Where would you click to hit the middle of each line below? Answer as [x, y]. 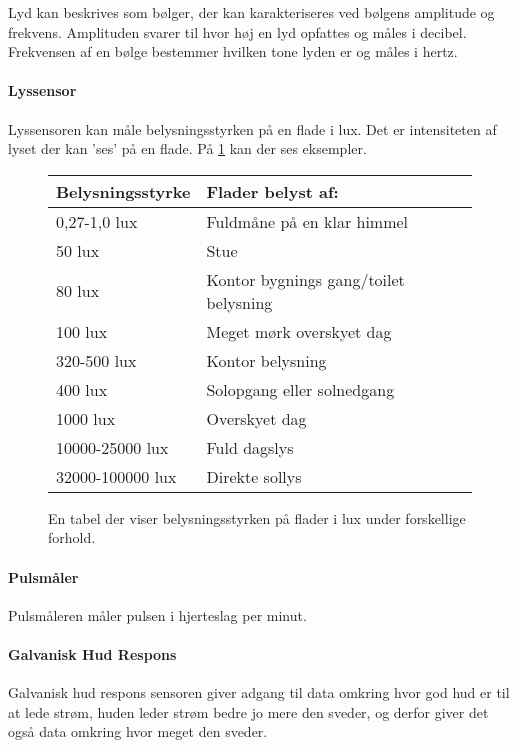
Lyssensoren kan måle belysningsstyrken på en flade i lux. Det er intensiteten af [252, 128]
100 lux [82, 331]
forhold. [72, 537]
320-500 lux [96, 360]
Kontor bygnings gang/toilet [305, 279]
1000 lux [86, 418]
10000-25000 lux [112, 447]
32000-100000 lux [116, 476]
